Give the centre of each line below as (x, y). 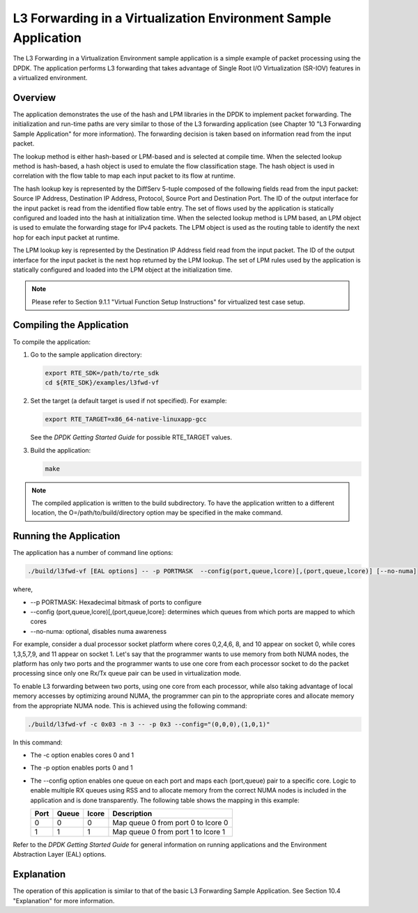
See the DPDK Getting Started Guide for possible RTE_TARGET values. (131, 437)
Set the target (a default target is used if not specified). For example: (129, 401)
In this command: (38, 742)
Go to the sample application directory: (86, 354)
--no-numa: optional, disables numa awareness (99, 631)
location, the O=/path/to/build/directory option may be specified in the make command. (157, 513)
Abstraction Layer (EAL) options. (60, 855)
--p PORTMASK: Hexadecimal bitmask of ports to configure (116, 602)
